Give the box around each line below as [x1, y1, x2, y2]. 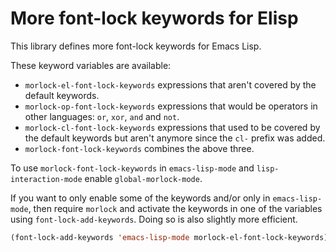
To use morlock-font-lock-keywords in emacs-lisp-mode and [10, 162, 255, 174]
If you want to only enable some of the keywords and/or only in [10, 192, 271, 204]
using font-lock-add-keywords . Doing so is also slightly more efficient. [10, 213, 298, 225]
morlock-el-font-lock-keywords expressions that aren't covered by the [24, 78, 317, 91]
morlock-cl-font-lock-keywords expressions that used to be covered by [24, 121, 321, 133]
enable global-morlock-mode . [84, 172, 203, 184]
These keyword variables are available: [10, 59, 172, 71]
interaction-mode [10, 174, 83, 184]
